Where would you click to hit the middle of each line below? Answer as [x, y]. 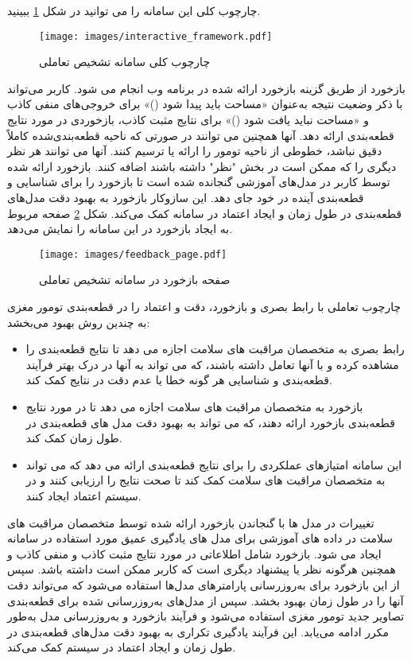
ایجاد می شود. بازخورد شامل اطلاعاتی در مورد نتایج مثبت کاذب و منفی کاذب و [194, 553]
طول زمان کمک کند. [74, 438]
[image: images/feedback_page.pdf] [133, 254]
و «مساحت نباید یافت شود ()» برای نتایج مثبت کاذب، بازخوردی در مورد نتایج [188, 120]
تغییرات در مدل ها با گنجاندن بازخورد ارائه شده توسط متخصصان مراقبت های [191, 522]
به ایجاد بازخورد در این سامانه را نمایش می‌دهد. [120, 229]
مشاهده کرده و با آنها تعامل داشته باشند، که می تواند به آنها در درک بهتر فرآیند [212, 364]
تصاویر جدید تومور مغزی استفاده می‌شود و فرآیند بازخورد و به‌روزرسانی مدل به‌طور [206, 616]
